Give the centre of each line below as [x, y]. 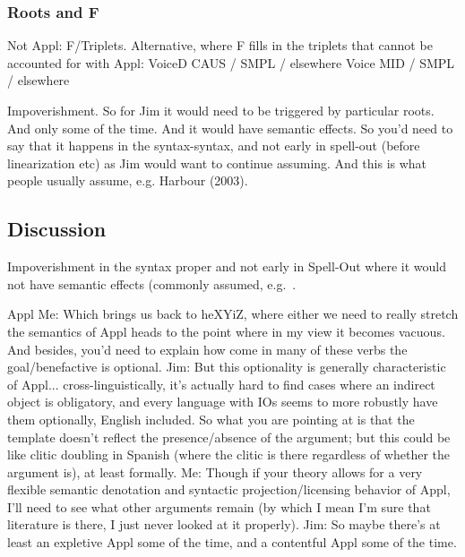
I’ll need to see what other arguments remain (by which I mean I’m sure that [219, 506]
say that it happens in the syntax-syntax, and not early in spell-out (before [214, 146]
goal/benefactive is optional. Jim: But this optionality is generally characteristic [227, 367]
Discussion [57, 229]
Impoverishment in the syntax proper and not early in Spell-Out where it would [227, 266]
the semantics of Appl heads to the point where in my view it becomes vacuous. [226, 331]
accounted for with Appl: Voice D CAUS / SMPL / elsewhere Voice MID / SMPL [231, 62]
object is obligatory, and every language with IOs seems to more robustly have [223, 402]
